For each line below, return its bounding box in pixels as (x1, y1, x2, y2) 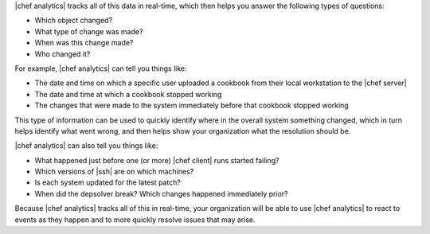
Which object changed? (34, 16, 113, 25)
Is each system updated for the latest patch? (34, 177, 181, 187)
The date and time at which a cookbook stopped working (34, 89, 222, 99)
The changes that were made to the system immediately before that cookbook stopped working (34, 100, 350, 111)
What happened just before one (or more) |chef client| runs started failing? (34, 155, 279, 165)
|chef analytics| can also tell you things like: (14, 141, 158, 150)
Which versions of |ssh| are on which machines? (34, 167, 194, 177)
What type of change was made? (34, 26, 143, 36)
